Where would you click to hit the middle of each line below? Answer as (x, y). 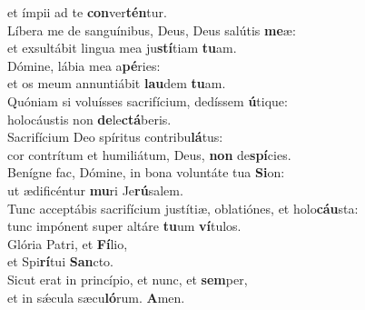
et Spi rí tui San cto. (60, 261)
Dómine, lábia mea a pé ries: (84, 65)
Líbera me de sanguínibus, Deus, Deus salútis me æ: (152, 30)
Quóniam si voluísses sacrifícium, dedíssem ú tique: (148, 100)
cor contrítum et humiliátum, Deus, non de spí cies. (149, 154)
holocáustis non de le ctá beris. (89, 119)
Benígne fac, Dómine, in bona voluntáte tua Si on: (146, 172)
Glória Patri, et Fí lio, (68, 243)
